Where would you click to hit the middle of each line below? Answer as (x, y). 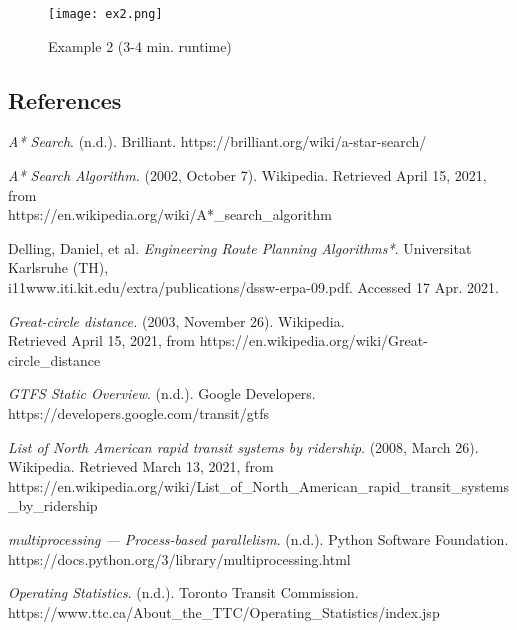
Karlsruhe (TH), (58, 267)
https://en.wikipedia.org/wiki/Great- (313, 340)
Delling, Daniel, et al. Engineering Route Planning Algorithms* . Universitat (240, 247)
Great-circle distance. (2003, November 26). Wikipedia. (176, 320)
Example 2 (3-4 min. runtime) (140, 45)
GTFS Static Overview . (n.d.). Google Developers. (162, 393)
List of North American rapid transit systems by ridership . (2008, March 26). (243, 446)
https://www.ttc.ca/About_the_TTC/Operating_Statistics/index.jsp (224, 611)
